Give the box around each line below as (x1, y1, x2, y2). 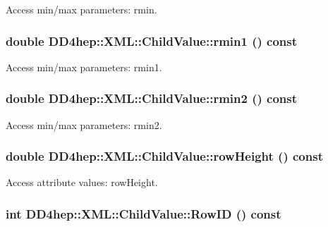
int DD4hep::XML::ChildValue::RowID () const (6, 204, 281, 222)
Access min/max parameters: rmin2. (6, 117, 162, 132)
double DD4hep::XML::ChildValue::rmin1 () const (6, 32, 298, 49)
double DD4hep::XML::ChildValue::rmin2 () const (6, 90, 298, 107)
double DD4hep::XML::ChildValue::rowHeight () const (6, 147, 323, 165)
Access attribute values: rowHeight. (6, 175, 158, 190)
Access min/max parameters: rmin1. (6, 59, 162, 74)
